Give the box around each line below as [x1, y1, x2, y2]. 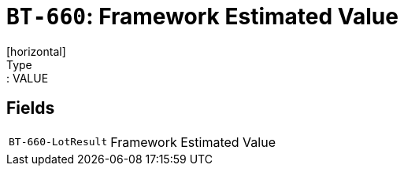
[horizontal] [6, 44, 66, 58]
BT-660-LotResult [9, 136, 108, 148]
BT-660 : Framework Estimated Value [6, 3, 398, 30]
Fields [6, 98, 55, 119]
